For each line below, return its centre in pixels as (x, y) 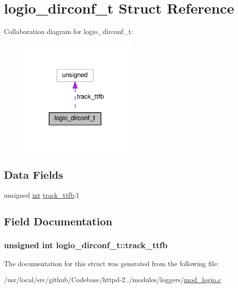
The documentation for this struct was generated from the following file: (111, 263)
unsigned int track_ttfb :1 (42, 195)
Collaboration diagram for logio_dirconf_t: (68, 31)
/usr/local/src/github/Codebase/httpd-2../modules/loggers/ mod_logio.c (112, 280)
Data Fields (34, 175)
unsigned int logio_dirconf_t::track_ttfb (86, 245)
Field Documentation (58, 221)
